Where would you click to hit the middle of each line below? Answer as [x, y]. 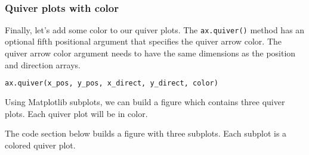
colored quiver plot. [40, 145]
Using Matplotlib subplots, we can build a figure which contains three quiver [145, 102]
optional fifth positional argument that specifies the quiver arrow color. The [143, 41]
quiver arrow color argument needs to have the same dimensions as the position [150, 53]
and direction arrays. [43, 64]
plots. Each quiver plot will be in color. [76, 113]
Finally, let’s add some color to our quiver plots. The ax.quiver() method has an [155, 29]
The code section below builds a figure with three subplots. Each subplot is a [146, 133]
